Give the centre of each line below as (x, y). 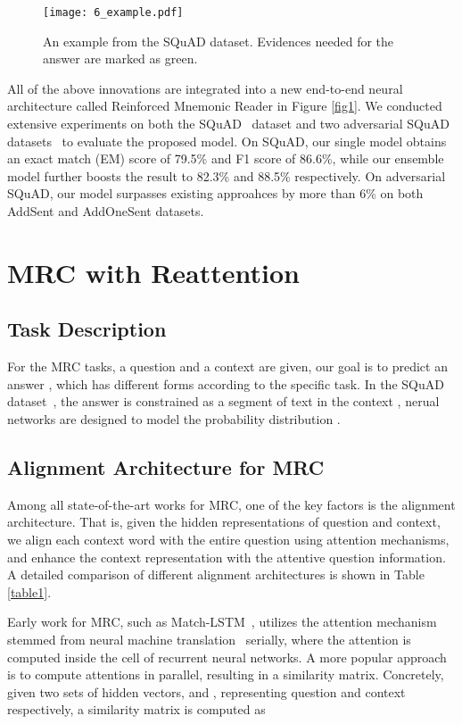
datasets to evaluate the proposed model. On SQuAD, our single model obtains (227, 141)
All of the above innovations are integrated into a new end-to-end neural (205, 88)
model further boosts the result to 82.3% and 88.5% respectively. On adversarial (227, 175)
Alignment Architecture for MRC (166, 466)
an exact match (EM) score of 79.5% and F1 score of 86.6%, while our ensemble (226, 158)
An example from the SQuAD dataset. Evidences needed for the (219, 41)
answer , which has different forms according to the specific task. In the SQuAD (226, 383)
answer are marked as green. (120, 58)
